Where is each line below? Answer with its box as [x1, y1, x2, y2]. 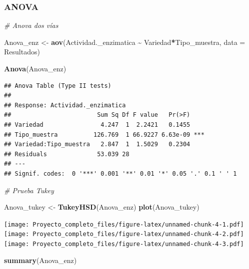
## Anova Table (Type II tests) [4, 82, 111, 89]
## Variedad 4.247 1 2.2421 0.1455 [4, 121, 190, 128]
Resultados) [4, 46, 40, 57]
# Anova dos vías [4, 20, 58, 30]
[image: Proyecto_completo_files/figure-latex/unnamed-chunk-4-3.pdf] [4, 241, 244, 248]
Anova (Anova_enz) [4, 63, 66, 73]
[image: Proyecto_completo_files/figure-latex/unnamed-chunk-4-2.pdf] [4, 231, 244, 238]
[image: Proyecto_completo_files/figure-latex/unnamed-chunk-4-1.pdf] [4, 221, 244, 228]
